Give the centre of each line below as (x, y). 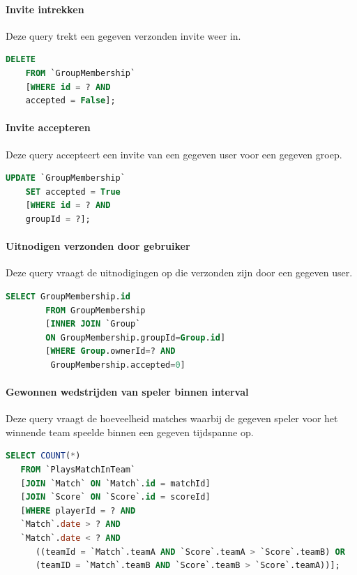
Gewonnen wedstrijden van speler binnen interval (127, 392)
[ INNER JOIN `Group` (93, 324)
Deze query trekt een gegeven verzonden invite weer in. (123, 35)
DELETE (21, 60)
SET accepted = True (73, 192)
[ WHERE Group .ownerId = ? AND (111, 351)
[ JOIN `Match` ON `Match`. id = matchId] (115, 483)
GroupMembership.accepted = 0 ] (118, 365)
